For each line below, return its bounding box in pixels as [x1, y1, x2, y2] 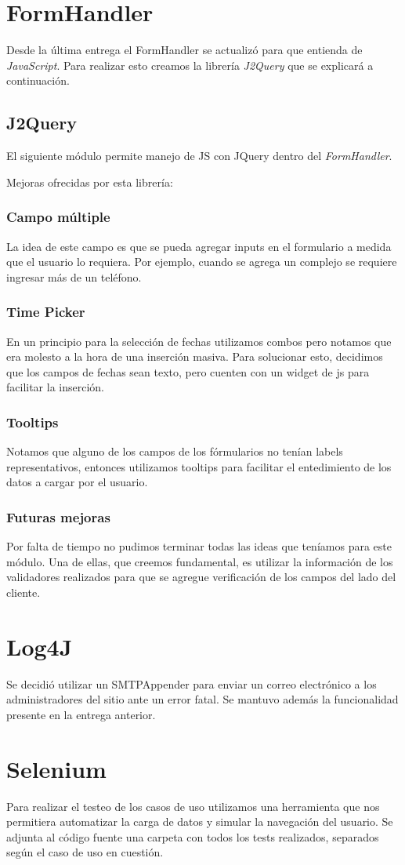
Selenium [6, 752, 107, 784]
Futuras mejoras [6, 507, 110, 526]
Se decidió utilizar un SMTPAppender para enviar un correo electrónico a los [6, 675, 377, 692]
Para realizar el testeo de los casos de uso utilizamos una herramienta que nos [6, 798, 380, 814]
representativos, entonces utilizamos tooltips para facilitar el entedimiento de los [6, 458, 392, 474]
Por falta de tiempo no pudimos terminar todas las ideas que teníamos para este [6, 538, 392, 554]
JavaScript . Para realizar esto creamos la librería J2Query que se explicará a [6, 56, 374, 73]
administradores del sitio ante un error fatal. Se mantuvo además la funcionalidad [6, 691, 399, 707]
